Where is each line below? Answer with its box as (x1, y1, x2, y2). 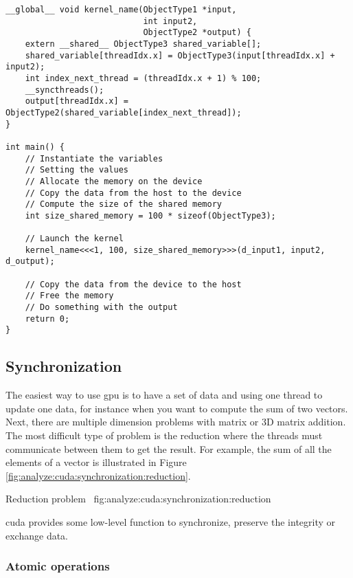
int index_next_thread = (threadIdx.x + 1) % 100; (25, 73, 262, 83)
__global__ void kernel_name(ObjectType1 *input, (5, 5, 237, 14)
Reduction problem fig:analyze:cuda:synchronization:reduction (5, 491, 271, 506)
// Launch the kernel (25, 234, 124, 244)
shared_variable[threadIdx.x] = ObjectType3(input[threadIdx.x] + (25, 50, 335, 60)
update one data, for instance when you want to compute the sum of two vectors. (5, 401, 348, 415)
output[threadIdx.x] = (25, 96, 128, 107)
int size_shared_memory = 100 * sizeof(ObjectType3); (25, 210, 276, 221)
